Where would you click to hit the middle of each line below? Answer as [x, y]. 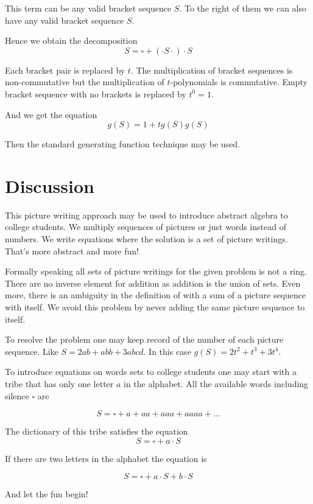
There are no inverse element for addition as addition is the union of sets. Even [153, 283]
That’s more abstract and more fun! [72, 250]
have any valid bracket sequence [65, 20]
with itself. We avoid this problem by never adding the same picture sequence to [155, 307]
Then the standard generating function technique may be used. [123, 144]
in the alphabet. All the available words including [216, 383]
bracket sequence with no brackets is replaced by [96, 93]
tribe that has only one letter [59, 383]
